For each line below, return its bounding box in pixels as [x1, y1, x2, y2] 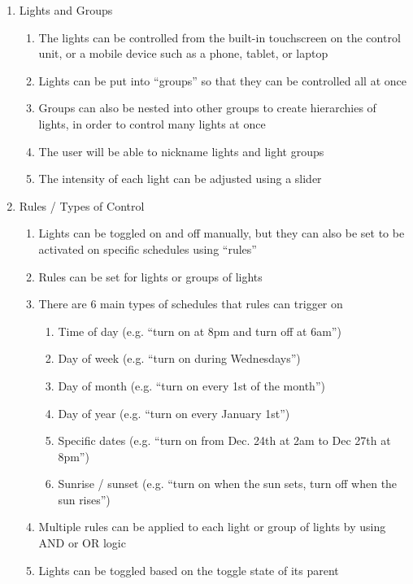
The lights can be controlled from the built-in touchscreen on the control [38, 28, 401, 46]
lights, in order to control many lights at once [38, 115, 266, 132]
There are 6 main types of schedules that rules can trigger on [38, 295, 343, 312]
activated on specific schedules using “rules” [38, 240, 257, 257]
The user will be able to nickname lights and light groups [38, 142, 324, 159]
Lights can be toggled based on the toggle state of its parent [38, 561, 339, 578]
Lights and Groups [19, 2, 113, 18]
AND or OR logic [38, 534, 126, 551]
